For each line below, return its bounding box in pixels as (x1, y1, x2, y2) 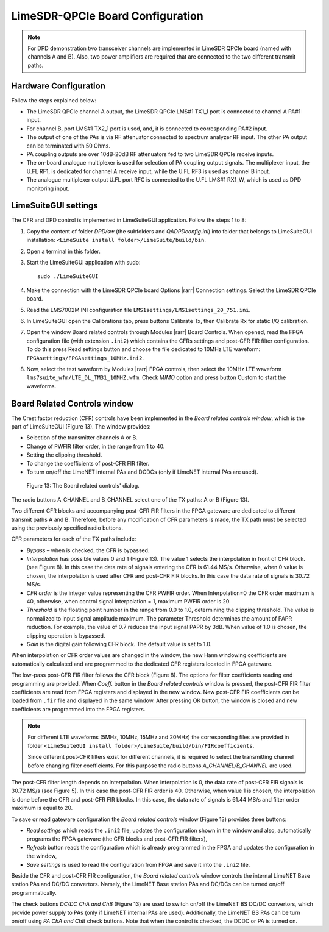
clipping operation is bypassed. (26, 631, 105, 639)
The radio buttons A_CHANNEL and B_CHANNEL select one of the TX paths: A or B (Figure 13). (11, 496, 249, 503)
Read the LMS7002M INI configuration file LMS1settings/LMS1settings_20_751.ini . (26, 306, 251, 313)
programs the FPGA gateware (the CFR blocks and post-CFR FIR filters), (26, 835, 208, 842)
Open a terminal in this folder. (26, 247, 101, 255)
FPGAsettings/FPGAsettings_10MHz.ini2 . (26, 354, 144, 361)
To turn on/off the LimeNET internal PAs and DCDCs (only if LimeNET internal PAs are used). (26, 468, 258, 475)
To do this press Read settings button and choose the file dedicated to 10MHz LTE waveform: (26, 346, 261, 353)
